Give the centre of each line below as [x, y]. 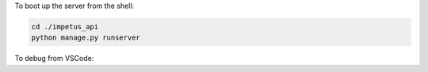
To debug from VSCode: [54, 59]
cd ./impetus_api [65, 27]
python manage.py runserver [86, 38]
